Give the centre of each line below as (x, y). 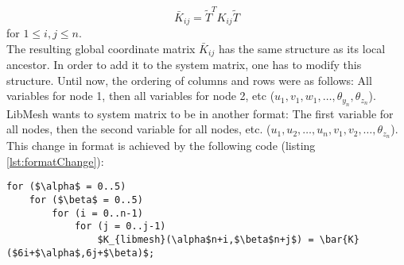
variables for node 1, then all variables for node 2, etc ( (141, 96)
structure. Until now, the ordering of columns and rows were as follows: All (189, 80)
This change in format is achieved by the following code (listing (161, 146)
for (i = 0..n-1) (97, 213)
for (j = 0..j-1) (120, 227)
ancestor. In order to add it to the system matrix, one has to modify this (184, 65)
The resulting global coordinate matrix (101, 48)
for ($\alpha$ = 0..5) (66, 187)
